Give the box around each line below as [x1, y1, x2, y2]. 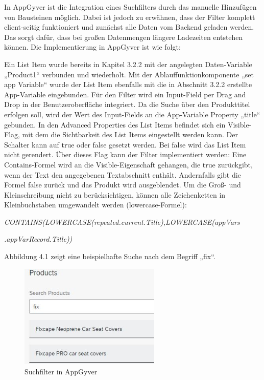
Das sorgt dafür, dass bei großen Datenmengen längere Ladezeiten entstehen [4, 31, 243, 42]
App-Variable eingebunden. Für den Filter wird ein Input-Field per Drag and [4, 89, 246, 99]
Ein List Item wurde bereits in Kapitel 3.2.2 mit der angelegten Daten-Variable [4, 58, 252, 69]
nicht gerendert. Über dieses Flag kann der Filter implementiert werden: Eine [4, 149, 247, 160]
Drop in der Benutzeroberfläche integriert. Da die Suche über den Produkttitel [4, 99, 250, 110]
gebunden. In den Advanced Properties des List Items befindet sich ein [4, 119, 226, 130]
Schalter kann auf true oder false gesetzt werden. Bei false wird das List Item [4, 139, 246, 150]
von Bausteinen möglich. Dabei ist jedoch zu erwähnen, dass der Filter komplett [4, 11, 255, 22]
